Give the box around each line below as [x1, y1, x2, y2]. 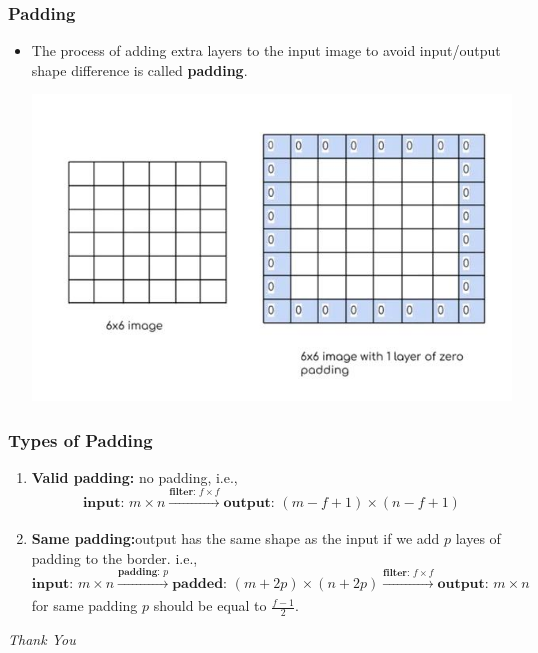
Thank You [8, 629, 76, 650]
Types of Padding [8, 427, 153, 452]
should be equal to [153, 595, 267, 616]
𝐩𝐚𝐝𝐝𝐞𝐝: [172, 576, 228, 591]
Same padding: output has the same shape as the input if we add [31, 527, 440, 548]
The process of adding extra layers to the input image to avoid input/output [31, 40, 501, 61]
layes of [455, 527, 501, 548]
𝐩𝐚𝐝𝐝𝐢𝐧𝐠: [118, 567, 161, 578]
